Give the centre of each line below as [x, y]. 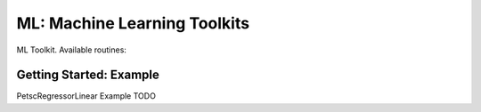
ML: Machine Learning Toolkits [133, 23]
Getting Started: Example [88, 75]
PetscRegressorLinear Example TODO [86, 96]
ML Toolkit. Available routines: [71, 50]
